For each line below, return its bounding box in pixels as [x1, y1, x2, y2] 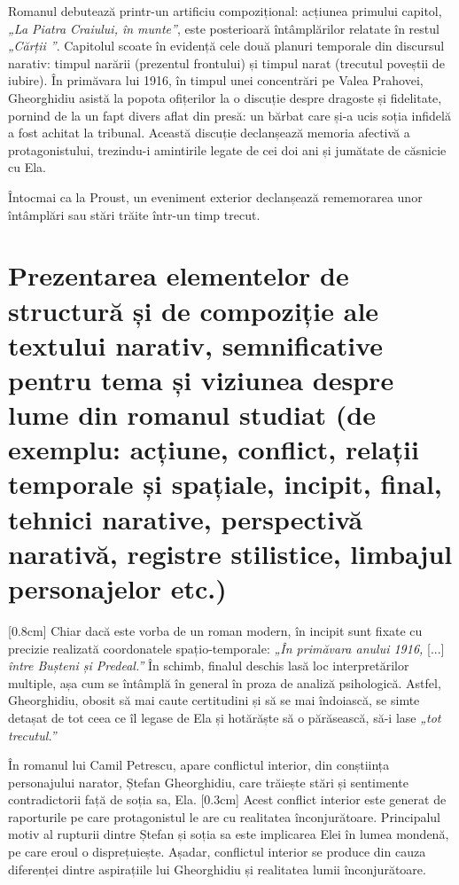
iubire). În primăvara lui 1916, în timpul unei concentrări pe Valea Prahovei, [8, 71, 424, 90]
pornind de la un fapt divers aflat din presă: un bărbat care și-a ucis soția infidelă [8, 106, 451, 124]
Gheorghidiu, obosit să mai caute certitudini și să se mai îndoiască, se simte [8, 691, 420, 709]
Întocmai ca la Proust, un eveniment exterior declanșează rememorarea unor [8, 187, 423, 206]
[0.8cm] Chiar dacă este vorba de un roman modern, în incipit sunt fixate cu [8, 621, 423, 639]
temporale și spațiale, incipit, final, [8, 466, 442, 502]
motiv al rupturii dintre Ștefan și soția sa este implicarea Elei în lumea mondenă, [8, 825, 449, 843]
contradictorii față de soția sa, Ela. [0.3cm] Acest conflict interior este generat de [8, 790, 447, 809]
